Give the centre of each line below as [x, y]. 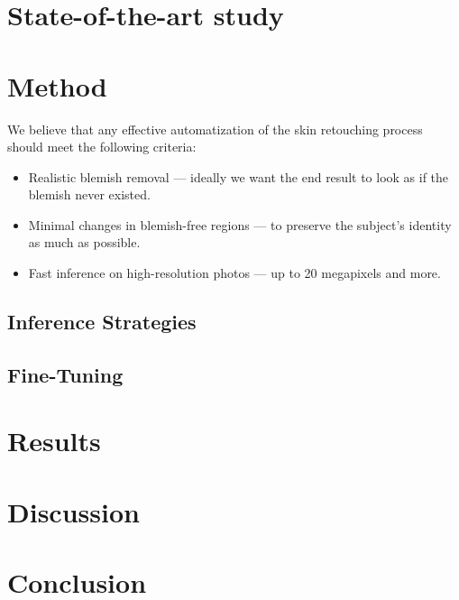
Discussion [73, 511]
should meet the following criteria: [102, 147]
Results [54, 441]
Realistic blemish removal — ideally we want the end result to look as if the [239, 176]
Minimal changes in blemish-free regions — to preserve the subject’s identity [240, 224]
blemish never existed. [89, 194]
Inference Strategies [102, 322]
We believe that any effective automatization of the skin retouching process [215, 129]
